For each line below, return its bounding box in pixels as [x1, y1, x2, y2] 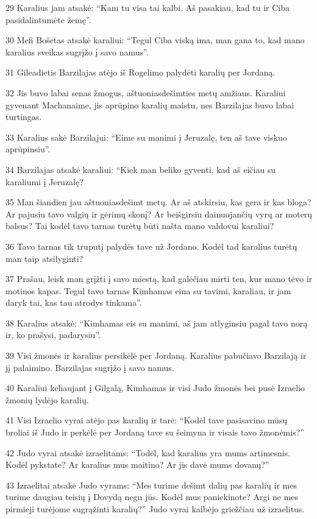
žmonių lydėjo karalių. [5, 393, 89, 406]
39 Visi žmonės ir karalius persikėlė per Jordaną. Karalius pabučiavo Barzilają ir [5, 349, 307, 362]
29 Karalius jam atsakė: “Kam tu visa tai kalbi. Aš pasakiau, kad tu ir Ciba [5, 1, 290, 13]
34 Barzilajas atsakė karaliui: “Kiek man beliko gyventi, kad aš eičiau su [5, 163, 276, 175]
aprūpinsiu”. [5, 143, 51, 155]
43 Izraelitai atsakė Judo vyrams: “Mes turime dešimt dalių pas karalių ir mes [5, 478, 297, 491]
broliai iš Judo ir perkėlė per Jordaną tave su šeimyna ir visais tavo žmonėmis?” [5, 426, 304, 439]
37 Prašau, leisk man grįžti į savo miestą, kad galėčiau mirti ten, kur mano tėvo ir [5, 272, 313, 285]
